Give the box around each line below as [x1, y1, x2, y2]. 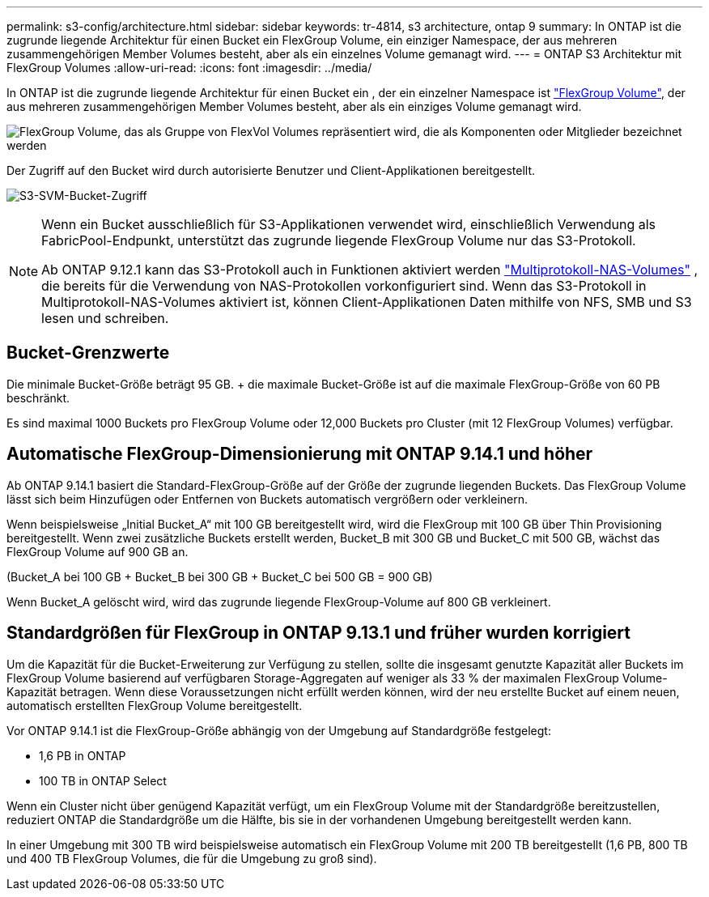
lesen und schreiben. [41, 310, 169, 326]
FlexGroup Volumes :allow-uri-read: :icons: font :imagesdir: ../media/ [6, 61, 372, 74]
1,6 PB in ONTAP [39, 748, 126, 763]
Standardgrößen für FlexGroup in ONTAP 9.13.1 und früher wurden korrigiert [6, 623, 631, 644]
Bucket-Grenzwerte [6, 342, 170, 363]
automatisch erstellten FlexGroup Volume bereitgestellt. [6, 698, 303, 712]
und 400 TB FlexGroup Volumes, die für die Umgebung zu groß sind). [6, 851, 377, 865]
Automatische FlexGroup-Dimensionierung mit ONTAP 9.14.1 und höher [6, 444, 593, 465]
